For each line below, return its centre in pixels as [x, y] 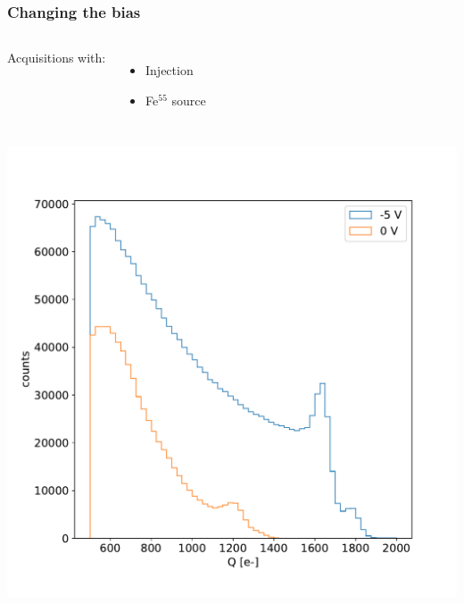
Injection [170, 70]
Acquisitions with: [57, 58]
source [189, 100]
